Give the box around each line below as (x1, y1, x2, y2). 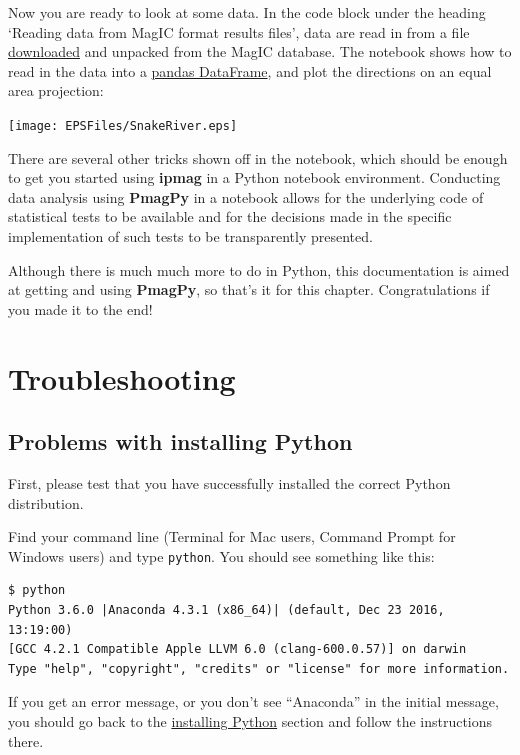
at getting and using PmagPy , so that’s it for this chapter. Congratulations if (8, 279, 490, 300)
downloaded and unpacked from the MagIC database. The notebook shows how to (8, 41, 512, 62)
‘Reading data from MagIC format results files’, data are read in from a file (8, 21, 470, 42)
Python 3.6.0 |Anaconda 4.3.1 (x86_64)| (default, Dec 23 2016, (8, 602, 445, 617)
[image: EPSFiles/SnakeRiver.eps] (8, 118, 238, 133)
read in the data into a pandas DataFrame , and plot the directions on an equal (8, 60, 492, 81)
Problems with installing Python (8, 426, 353, 457)
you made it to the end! (8, 298, 153, 319)
